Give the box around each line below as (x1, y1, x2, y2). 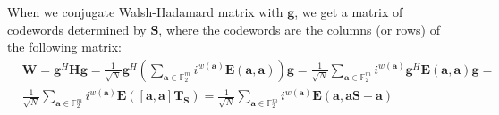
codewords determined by (7, 20, 147, 38)
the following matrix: (7, 37, 123, 56)
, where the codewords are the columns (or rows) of (158, 20, 440, 38)
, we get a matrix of (294, 3, 403, 21)
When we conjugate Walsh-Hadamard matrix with (7, 3, 283, 21)
